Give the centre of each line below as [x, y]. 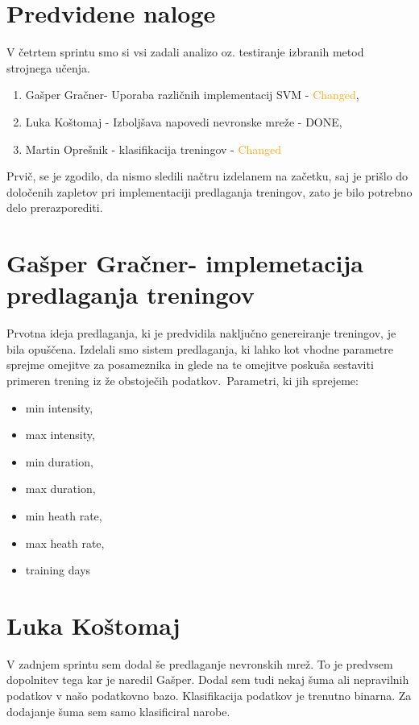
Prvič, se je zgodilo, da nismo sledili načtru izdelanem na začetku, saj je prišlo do [207, 176]
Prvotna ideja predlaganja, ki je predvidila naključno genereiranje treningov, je [201, 333]
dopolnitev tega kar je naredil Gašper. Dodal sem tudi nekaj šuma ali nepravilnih [208, 679]
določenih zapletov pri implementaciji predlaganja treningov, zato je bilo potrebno [209, 191]
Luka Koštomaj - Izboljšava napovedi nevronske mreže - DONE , [184, 121]
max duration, [60, 489]
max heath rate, [65, 543]
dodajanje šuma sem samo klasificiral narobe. [118, 711]
